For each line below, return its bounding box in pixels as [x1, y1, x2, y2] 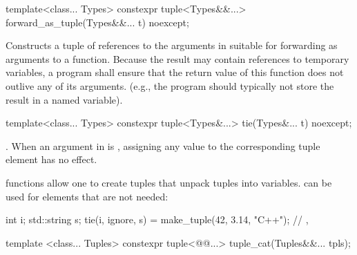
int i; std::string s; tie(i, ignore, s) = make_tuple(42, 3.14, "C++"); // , [6, 212, 309, 227]
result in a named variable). [6, 92, 123, 106]
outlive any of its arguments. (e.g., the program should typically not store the [6, 78, 334, 93]
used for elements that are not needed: [6, 189, 168, 203]
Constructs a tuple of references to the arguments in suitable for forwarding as [6, 38, 338, 53]
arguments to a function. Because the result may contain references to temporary [6, 51, 349, 66]
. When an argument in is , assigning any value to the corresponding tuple [6, 138, 320, 153]
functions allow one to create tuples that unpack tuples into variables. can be [6, 175, 332, 189]
